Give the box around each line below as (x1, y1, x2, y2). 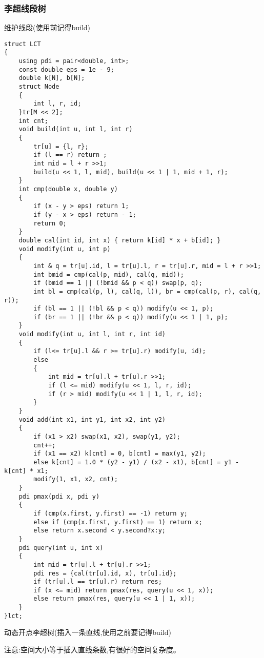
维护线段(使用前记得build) (4, 22, 91, 33)
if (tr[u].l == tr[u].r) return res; (33, 578, 162, 586)
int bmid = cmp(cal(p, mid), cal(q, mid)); (33, 271, 184, 278)
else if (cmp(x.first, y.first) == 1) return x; (33, 518, 202, 526)
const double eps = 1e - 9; (18, 66, 114, 73)
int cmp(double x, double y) (18, 185, 118, 193)
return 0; (33, 219, 67, 227)
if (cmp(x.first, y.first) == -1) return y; (33, 509, 188, 517)
